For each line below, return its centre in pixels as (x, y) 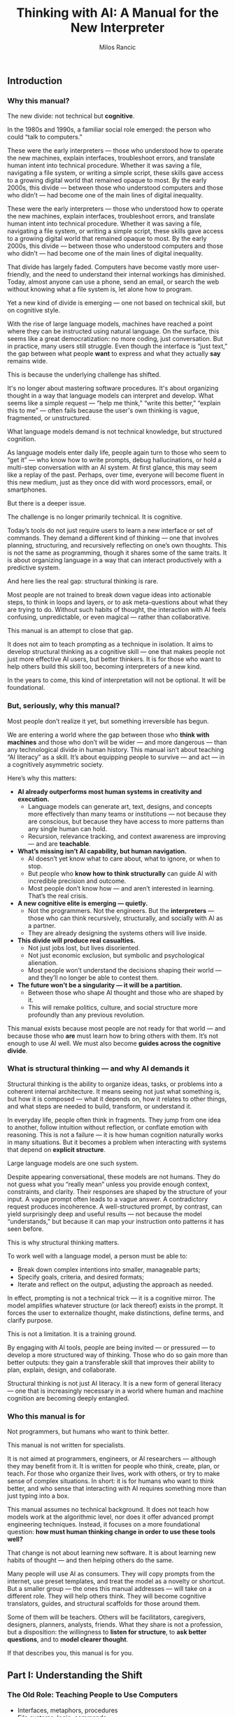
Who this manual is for (46, 1416)
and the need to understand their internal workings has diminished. (129, 274)
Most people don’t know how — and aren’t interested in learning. (121, 888)
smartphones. (27, 490)
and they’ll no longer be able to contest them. (93, 978)
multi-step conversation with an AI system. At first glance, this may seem (113, 468)
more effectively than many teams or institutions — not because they (127, 814)
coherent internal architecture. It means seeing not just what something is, (114, 1091)
